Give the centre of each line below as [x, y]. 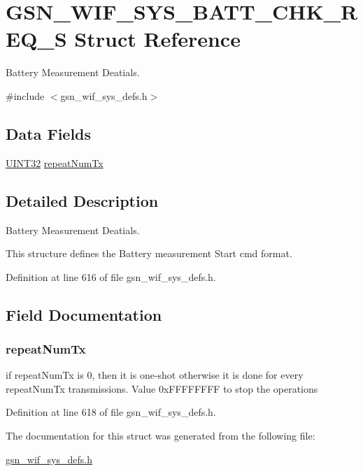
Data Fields [49, 133]
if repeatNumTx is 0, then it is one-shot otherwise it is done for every [155, 375]
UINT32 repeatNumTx [55, 162]
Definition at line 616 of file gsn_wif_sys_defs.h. [111, 276]
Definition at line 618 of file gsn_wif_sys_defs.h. [111, 412]
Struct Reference [157, 39]
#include [25, 95]
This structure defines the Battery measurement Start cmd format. [149, 253]
